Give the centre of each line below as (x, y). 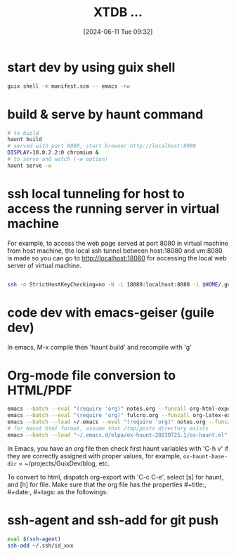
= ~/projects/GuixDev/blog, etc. (64, 463)
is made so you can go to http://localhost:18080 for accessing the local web (117, 258)
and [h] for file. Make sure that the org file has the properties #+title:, (107, 484)
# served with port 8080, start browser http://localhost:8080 (102, 146)
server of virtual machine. (45, 265)
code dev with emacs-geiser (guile (111, 312)
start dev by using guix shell (91, 67)
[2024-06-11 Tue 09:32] (118, 32)
